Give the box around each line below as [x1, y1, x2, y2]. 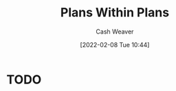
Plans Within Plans [60, 5, 170, 21]
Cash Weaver [96, 27, 134, 36]
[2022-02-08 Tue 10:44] [80, 40, 150, 49]
